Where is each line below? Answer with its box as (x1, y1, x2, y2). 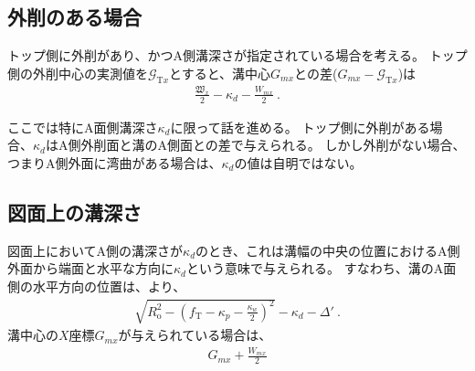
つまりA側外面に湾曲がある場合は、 (7, 153, 222, 172)
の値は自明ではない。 (234, 153, 363, 172)
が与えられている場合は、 (118, 325, 272, 344)
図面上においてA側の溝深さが (7, 240, 184, 260)
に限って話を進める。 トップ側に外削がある (170, 117, 430, 136)
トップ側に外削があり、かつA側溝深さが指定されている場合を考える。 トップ (7, 46, 468, 65)
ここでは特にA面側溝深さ (7, 117, 158, 136)
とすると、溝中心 (169, 63, 271, 82)
